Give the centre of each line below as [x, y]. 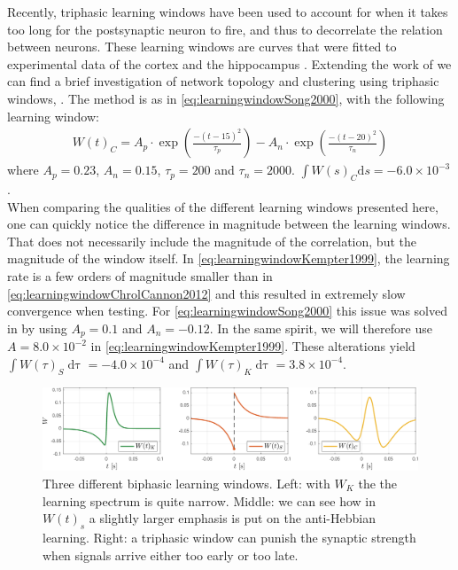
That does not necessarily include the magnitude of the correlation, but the [212, 241]
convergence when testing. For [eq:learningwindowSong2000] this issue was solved [228, 311]
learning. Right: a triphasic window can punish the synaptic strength [229, 537]
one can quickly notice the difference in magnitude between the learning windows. [229, 224]
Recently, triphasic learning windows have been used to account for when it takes [228, 12]
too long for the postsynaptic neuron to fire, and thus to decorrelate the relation [225, 29]
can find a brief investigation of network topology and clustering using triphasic [223, 81]
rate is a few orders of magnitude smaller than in [140, 275]
